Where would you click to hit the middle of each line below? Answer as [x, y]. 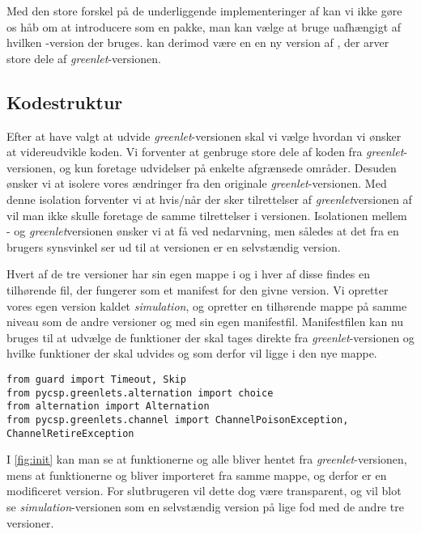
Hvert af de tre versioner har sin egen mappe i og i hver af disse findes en [188, 274]
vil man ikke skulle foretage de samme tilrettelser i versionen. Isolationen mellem [207, 215]
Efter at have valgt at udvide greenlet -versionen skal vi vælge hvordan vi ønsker [204, 136]
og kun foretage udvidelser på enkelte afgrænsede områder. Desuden [228, 167]
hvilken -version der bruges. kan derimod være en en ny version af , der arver [198, 42]
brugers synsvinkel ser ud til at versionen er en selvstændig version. [174, 246]
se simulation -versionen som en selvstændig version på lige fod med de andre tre [205, 506]
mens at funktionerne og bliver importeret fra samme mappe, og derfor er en [197, 475]
